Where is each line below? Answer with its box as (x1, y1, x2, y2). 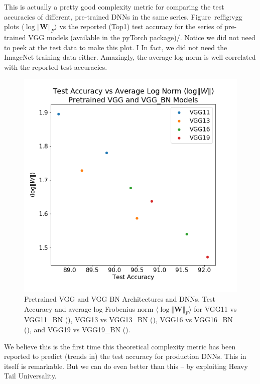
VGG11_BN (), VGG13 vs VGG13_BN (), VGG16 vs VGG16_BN (24, 314, 233, 325)
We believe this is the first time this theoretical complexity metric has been (4, 341, 236, 351)
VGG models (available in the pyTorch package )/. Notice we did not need (28, 32, 255, 42)
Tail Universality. (4, 370, 57, 381)
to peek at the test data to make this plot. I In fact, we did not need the (4, 42, 227, 52)
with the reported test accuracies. (4, 61, 107, 72)
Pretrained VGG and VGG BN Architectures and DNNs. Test (24, 293, 215, 304)
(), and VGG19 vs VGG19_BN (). (24, 324, 131, 334)
